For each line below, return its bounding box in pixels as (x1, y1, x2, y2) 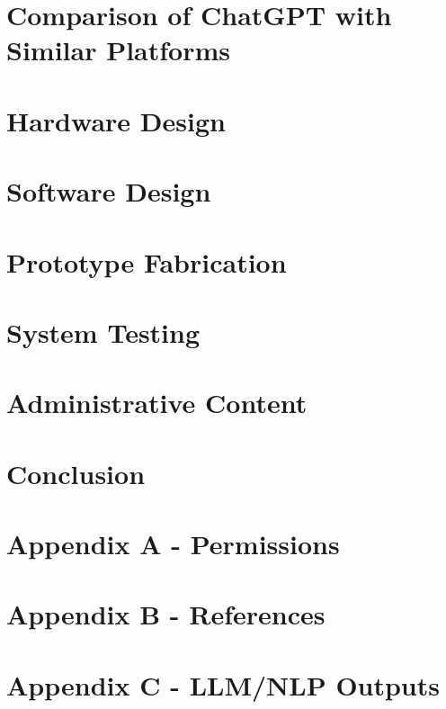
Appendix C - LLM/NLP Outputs (6, 666, 440, 703)
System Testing (6, 313, 201, 350)
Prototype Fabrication (6, 243, 287, 280)
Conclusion (6, 454, 146, 491)
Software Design (6, 173, 211, 210)
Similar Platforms (6, 31, 231, 68)
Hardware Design (6, 102, 226, 139)
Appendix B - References (6, 596, 326, 633)
